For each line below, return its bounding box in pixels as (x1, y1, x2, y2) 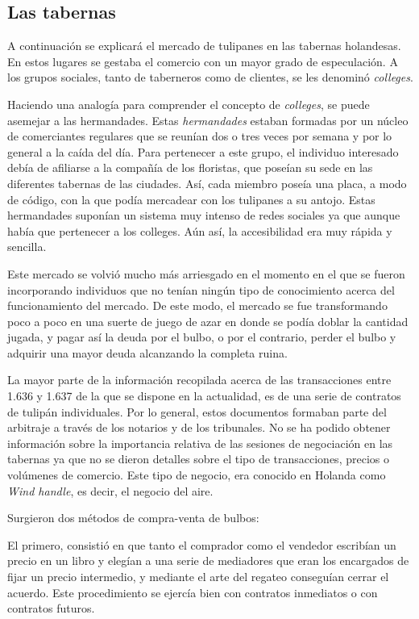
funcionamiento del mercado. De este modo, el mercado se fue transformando (7, 297, 388, 314)
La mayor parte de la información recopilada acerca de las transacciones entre (7, 371, 392, 388)
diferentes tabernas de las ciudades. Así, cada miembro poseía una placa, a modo (7, 174, 407, 191)
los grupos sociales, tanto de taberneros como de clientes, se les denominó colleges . (7, 69, 413, 86)
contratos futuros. (7, 600, 95, 617)
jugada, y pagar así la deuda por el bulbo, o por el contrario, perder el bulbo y (7, 328, 396, 345)
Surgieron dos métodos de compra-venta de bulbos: (7, 509, 259, 526)
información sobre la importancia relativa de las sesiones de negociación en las (7, 434, 393, 451)
